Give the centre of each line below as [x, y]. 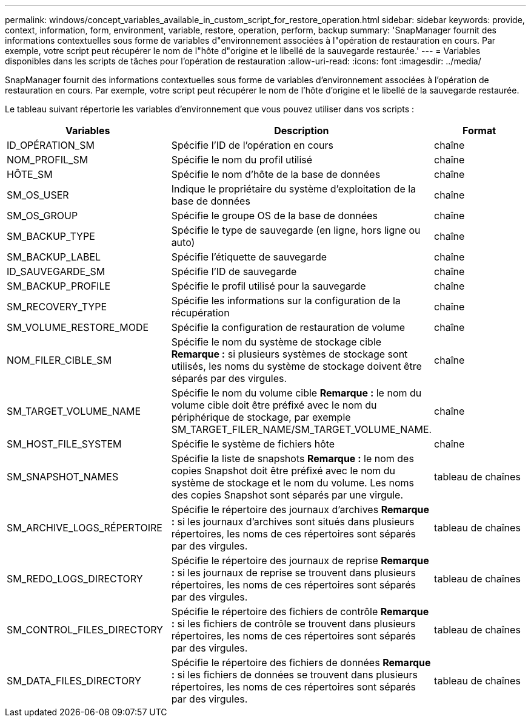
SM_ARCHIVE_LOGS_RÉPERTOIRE [85, 528]
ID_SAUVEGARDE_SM [56, 271]
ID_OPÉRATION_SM [51, 145]
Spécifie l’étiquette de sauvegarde [249, 257]
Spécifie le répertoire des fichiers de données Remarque [301, 662]
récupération [200, 313]
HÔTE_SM [30, 174]
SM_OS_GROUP [42, 216]
